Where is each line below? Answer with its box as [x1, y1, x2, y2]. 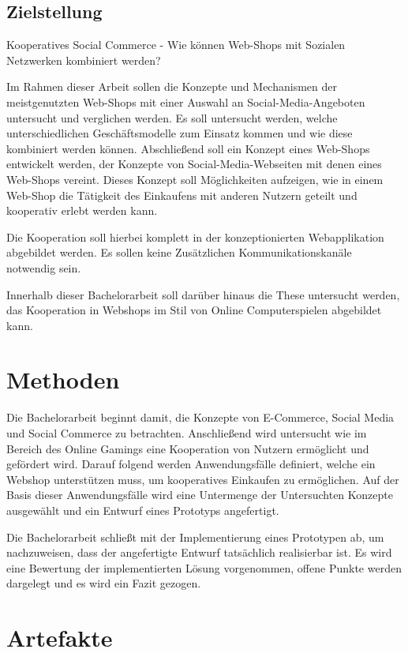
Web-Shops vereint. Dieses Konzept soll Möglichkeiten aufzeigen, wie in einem [6, 171, 384, 187]
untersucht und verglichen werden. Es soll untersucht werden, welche [6, 109, 338, 126]
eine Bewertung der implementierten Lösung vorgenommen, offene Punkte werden [6, 559, 402, 576]
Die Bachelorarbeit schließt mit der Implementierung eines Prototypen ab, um [6, 528, 384, 545]
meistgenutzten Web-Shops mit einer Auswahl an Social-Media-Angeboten [6, 93, 365, 110]
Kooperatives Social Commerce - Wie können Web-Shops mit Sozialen [6, 36, 346, 53]
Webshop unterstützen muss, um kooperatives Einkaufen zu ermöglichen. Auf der [6, 471, 399, 487]
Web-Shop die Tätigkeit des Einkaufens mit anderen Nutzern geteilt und [6, 186, 357, 203]
